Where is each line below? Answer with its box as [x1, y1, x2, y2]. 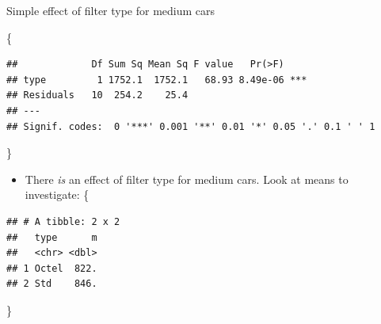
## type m [6, 231, 97, 243]
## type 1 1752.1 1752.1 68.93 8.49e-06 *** [6, 74, 307, 86]
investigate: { [25, 186, 90, 203]
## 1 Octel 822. [6, 262, 97, 274]
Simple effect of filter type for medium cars [6, 2, 215, 18]
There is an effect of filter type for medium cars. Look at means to [25, 170, 349, 187]
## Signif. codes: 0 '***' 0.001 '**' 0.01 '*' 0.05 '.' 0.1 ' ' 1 [6, 120, 375, 132]
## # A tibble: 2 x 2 [6, 215, 120, 227]
